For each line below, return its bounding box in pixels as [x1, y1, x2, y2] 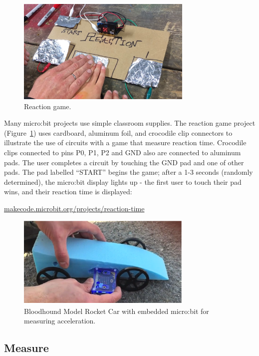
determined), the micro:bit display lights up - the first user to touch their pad [4, 176, 242, 187]
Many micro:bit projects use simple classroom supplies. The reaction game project [4, 118, 256, 128]
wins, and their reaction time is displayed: [4, 186, 132, 197]
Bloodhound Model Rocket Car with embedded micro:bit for [24, 305, 209, 316]
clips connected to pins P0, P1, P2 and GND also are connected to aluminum [4, 147, 241, 157]
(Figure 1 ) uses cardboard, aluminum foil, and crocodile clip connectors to [4, 127, 233, 138]
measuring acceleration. [24, 315, 96, 326]
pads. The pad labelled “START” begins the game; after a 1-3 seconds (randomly [4, 167, 253, 177]
